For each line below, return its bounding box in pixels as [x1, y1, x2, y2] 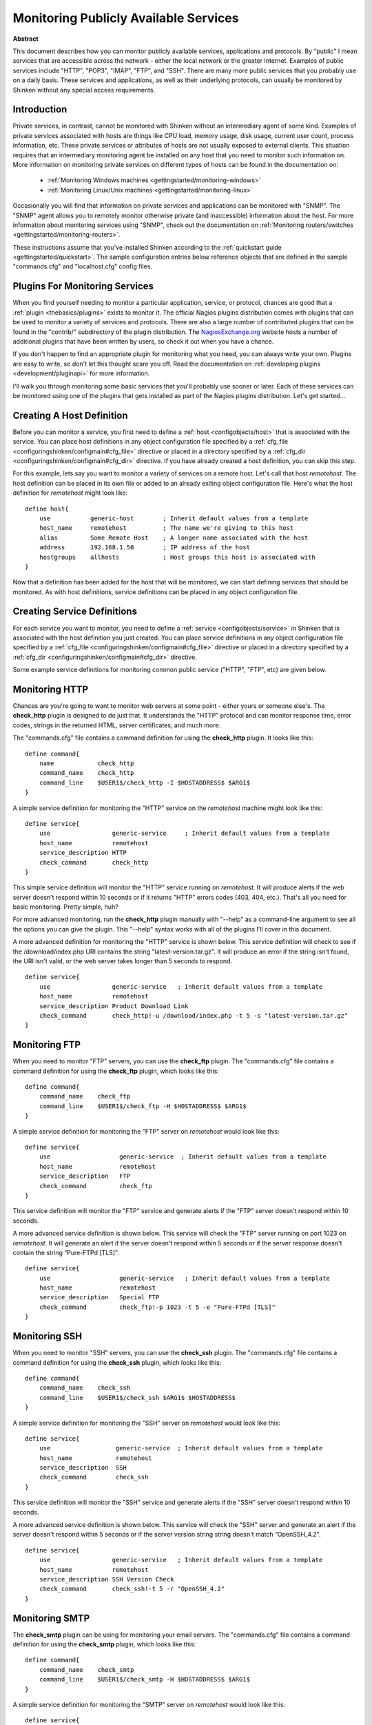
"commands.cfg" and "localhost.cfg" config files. [12, 262, 153, 270]
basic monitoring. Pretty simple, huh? [12, 903, 118, 911]
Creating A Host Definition [12, 409, 128, 421]
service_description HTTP [39, 849, 127, 857]
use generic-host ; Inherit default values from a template [39, 514, 309, 522]
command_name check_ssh [39, 1384, 131, 1392]
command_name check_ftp [39, 1092, 131, 1101]
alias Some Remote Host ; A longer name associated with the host [39, 533, 309, 542]
